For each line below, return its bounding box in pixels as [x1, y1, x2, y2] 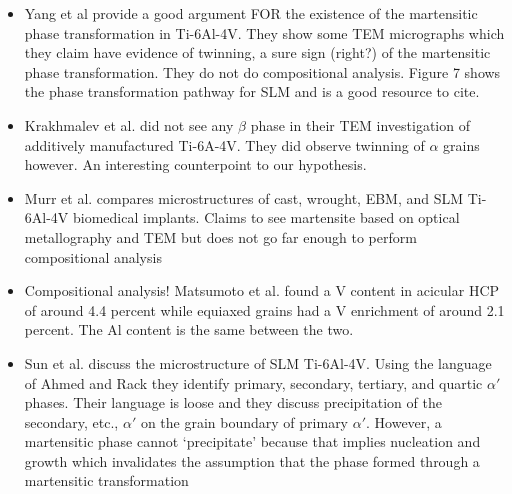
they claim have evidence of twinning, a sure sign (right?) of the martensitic [24, 42, 491, 63]
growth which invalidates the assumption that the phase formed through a [24, 450, 480, 471]
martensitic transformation [24, 470, 189, 491]
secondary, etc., [24, 411, 119, 432]
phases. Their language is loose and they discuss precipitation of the [24, 392, 442, 413]
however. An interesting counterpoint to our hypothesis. [24, 154, 367, 175]
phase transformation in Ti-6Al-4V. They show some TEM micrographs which [24, 22, 505, 43]
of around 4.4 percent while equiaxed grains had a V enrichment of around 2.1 [24, 299, 505, 320]
